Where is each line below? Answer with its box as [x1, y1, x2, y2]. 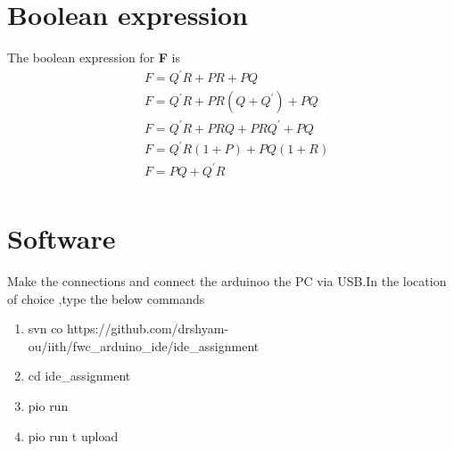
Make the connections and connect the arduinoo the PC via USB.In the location [7, 272, 447, 291]
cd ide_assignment [28, 366, 131, 385]
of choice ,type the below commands [7, 289, 205, 307]
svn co [28, 319, 63, 338]
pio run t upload [28, 426, 119, 445]
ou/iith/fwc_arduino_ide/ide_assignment [28, 336, 260, 355]
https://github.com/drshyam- [67, 319, 229, 338]
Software [7, 220, 116, 257]
